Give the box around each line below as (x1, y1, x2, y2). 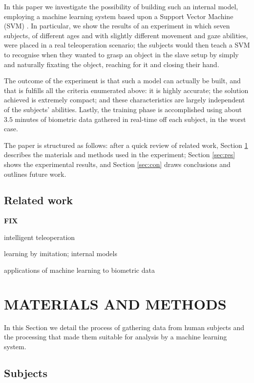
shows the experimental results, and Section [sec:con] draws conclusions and (4, 159, 231, 169)
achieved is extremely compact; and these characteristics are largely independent (4, 95, 245, 105)
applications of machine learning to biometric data (4, 265, 155, 275)
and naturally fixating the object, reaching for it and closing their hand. (4, 59, 219, 69)
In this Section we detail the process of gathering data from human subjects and (4, 322, 245, 332)
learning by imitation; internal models (4, 248, 117, 259)
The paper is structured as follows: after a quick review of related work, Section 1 (4, 140, 248, 150)
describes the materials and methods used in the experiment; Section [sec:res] (4, 149, 235, 160)
